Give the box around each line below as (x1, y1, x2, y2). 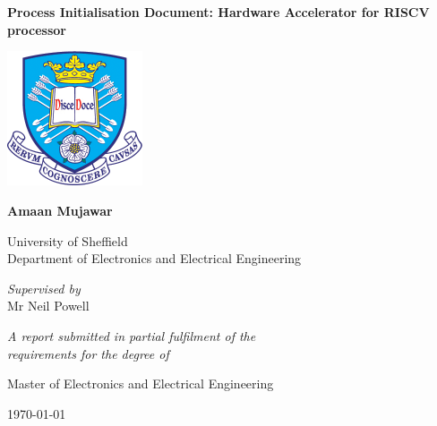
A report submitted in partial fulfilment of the (7, 326, 256, 345)
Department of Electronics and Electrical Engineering (7, 249, 302, 268)
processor (7, 20, 67, 38)
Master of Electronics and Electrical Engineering (7, 374, 274, 393)
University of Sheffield (7, 231, 128, 250)
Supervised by (7, 278, 81, 297)
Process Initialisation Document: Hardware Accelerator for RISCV (7, 3, 430, 21)
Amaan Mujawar (7, 200, 113, 219)
